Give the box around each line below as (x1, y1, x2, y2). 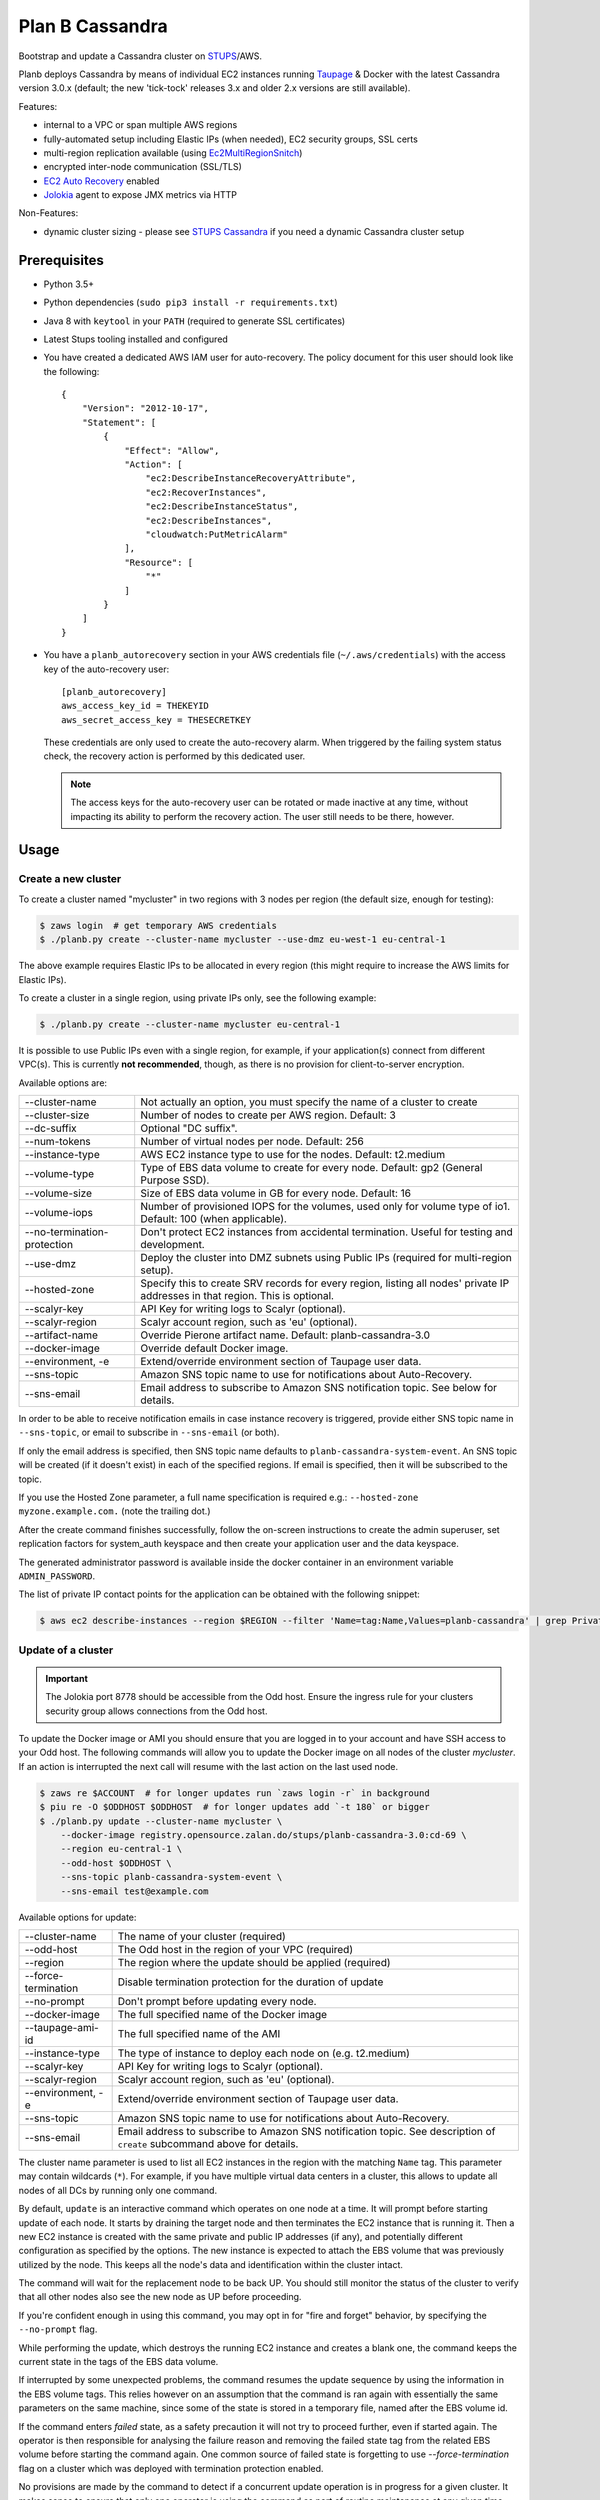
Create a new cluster (18, 872, 122, 886)
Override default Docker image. (140, 1341, 289, 1355)
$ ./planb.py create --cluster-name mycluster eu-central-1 (39, 1018, 341, 1030)
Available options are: (18, 1076, 108, 1089)
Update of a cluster (18, 1643, 114, 1657)
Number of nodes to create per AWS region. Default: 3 (140, 1108, 397, 1122)
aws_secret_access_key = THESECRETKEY (61, 714, 252, 725)
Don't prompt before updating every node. (117, 1994, 317, 2008)
